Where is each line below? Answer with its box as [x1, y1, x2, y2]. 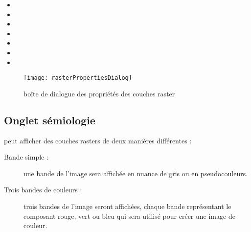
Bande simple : [4, 152, 48, 162]
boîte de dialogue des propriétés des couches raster [23, 88, 175, 98]
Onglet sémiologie [4, 112, 95, 127]
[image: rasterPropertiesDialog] [23, 74, 132, 82]
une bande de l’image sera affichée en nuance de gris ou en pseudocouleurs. [23, 168, 248, 178]
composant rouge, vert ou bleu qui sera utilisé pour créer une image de [23, 210, 235, 221]
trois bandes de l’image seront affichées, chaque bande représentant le [23, 201, 231, 211]
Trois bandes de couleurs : [4, 185, 82, 195]
